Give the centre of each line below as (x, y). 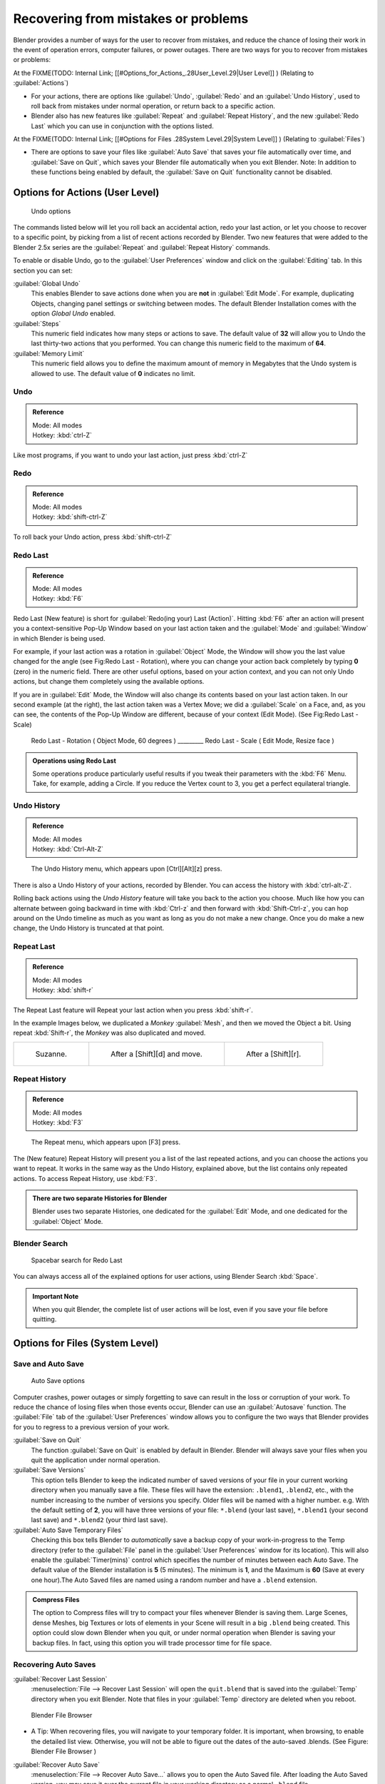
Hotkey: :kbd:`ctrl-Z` (62, 435)
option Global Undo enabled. (73, 313)
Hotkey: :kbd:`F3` (58, 1122)
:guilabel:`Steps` (37, 323)
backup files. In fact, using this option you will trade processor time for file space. (152, 1643)
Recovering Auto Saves (55, 1665)
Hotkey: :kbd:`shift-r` (63, 990)
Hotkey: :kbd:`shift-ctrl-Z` (70, 517)
